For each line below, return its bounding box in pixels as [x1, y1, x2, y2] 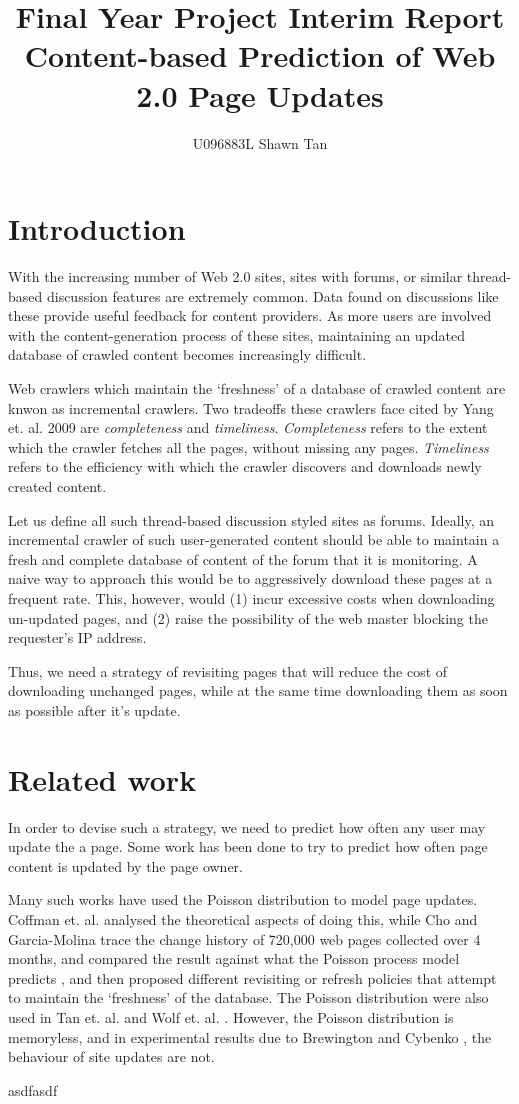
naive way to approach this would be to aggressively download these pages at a [8, 568, 493, 589]
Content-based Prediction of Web [24, 35, 496, 76]
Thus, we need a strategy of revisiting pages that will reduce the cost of [8, 660, 448, 681]
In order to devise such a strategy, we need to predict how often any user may [8, 816, 486, 837]
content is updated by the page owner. [8, 855, 244, 876]
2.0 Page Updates [136, 74, 384, 115]
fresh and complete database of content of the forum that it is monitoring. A [8, 548, 478, 569]
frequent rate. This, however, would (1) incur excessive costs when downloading [8, 587, 495, 608]
